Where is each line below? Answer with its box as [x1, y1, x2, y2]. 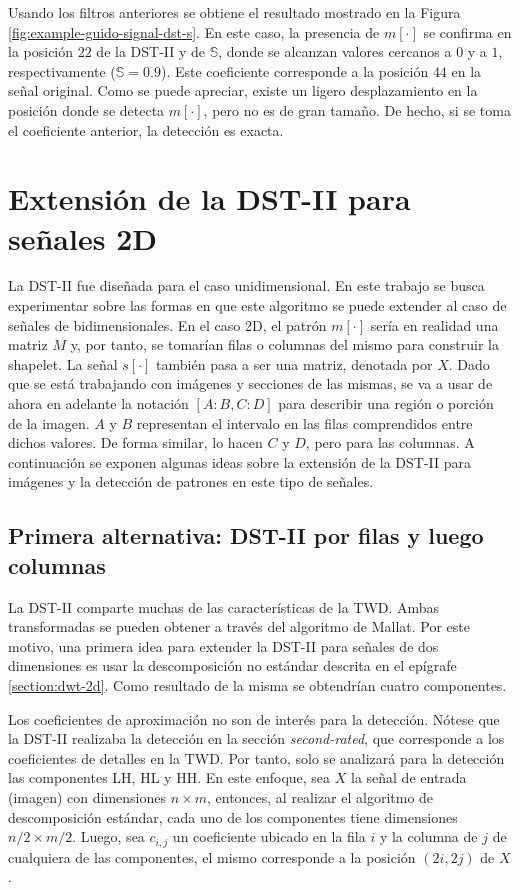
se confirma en [423, 21, 512, 42]
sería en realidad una [370, 314, 499, 335]
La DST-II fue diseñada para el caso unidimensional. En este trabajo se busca [8, 275, 485, 296]
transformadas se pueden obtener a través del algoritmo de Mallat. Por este [8, 616, 471, 637]
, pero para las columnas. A [305, 432, 475, 453]
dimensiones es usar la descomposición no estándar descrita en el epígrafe [8, 655, 457, 676]
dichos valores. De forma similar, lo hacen [8, 432, 263, 453]
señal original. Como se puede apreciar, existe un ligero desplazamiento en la [8, 80, 478, 101]
